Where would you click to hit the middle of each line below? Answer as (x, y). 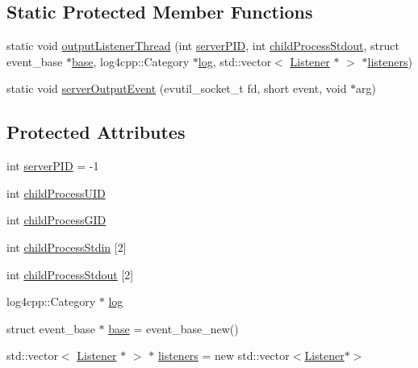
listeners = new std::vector (224, 355)
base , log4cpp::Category (130, 61)
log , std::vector (235, 61)
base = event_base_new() (173, 328)
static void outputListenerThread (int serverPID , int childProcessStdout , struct (203, 46)
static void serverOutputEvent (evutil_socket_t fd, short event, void (177, 88)
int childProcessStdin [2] (67, 247)
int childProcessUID (56, 192)
